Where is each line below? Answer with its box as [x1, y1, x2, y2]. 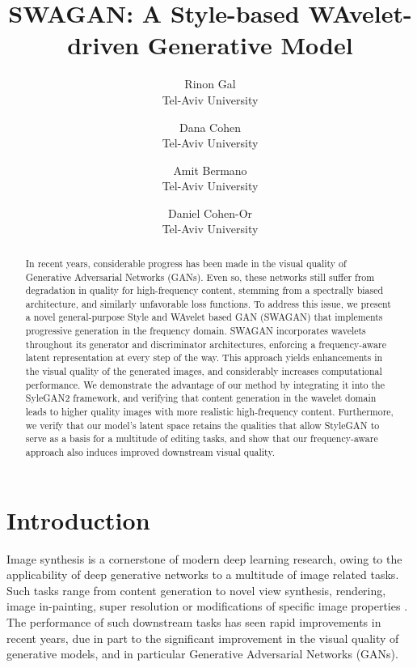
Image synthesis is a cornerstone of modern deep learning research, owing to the [6, 550, 402, 567]
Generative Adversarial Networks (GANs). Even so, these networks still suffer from [25, 270, 375, 283]
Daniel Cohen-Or [167, 204, 253, 221]
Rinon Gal [184, 75, 236, 92]
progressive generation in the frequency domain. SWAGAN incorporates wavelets [25, 324, 366, 338]
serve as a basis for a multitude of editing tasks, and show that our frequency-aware [25, 432, 378, 445]
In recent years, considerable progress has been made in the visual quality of [25, 256, 347, 270]
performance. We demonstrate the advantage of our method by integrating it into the [25, 377, 385, 391]
